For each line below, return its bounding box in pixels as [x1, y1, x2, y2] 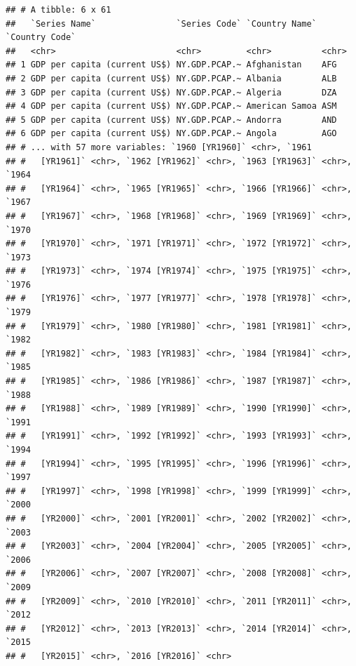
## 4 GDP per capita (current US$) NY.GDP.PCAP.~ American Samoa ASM [6, 101, 337, 112]
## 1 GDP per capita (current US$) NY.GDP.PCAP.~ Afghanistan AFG [6, 60, 337, 70]
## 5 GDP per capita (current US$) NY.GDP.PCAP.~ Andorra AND [6, 114, 337, 125]
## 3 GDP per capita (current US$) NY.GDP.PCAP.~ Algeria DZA [6, 87, 337, 98]
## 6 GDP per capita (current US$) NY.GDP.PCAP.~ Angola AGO [6, 128, 337, 139]
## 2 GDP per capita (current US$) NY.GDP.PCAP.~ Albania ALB [6, 73, 337, 84]
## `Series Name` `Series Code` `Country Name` [6, 18, 317, 29]
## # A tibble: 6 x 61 [6, 5, 111, 15]
